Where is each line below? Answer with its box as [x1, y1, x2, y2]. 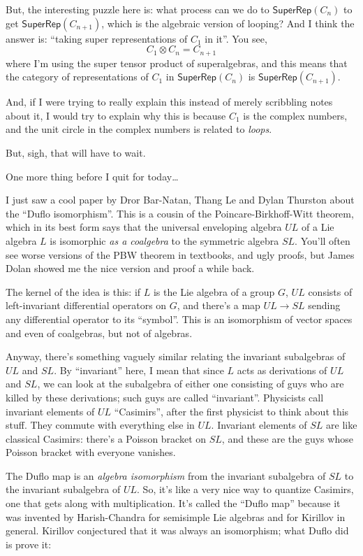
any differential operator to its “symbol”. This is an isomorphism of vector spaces [6, 311, 353, 326]
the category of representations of [6, 69, 149, 84]
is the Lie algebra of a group [153, 284, 275, 299]
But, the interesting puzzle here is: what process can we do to [6, 2, 269, 16]
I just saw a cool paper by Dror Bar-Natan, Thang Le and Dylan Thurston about [6, 192, 355, 207]
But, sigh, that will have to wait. [6, 145, 146, 160]
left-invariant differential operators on [6, 298, 167, 313]
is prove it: [6, 536, 52, 551]
